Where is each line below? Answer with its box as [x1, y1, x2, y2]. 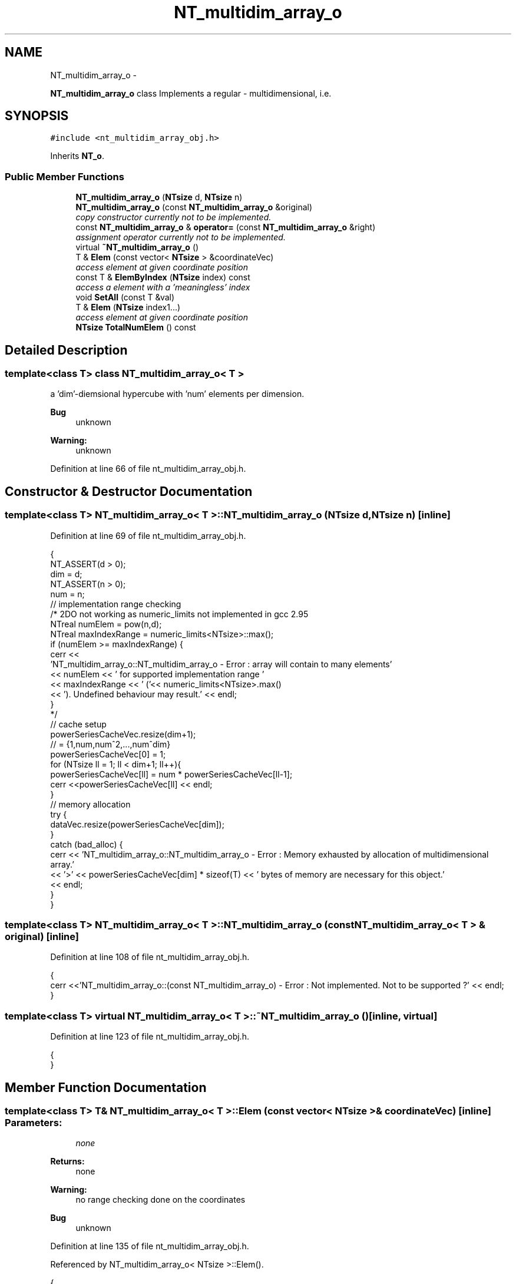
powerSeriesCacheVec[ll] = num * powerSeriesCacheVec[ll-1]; [50, 769, 293, 779]
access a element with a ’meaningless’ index [75, 282, 250, 293]
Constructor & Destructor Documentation [5, 484, 253, 499]
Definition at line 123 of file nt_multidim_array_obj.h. [50, 1031, 249, 1042]
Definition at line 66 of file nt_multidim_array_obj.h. [50, 464, 246, 474]
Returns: [50, 1156, 85, 1167]
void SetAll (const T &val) [75, 292, 175, 303]
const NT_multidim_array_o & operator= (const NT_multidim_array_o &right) [75, 222, 376, 233]
